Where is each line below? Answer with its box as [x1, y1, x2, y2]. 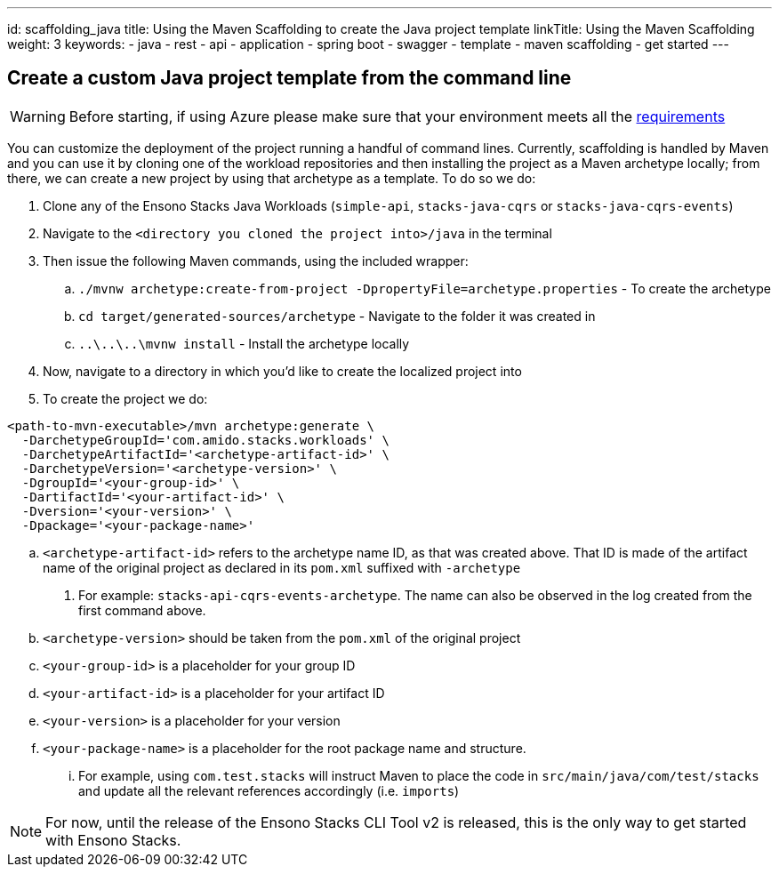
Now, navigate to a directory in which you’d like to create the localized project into [43, 363, 522, 379]
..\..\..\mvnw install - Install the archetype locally [78, 335, 410, 351]
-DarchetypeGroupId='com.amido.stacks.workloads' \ [21, 432, 389, 447]
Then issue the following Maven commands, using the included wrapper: [43, 253, 469, 269]
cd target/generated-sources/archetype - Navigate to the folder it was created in [78, 308, 596, 324]
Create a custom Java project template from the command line [7, 67, 572, 90]
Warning [10, 107, 66, 125]
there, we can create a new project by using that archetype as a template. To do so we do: [7, 170, 536, 186]
